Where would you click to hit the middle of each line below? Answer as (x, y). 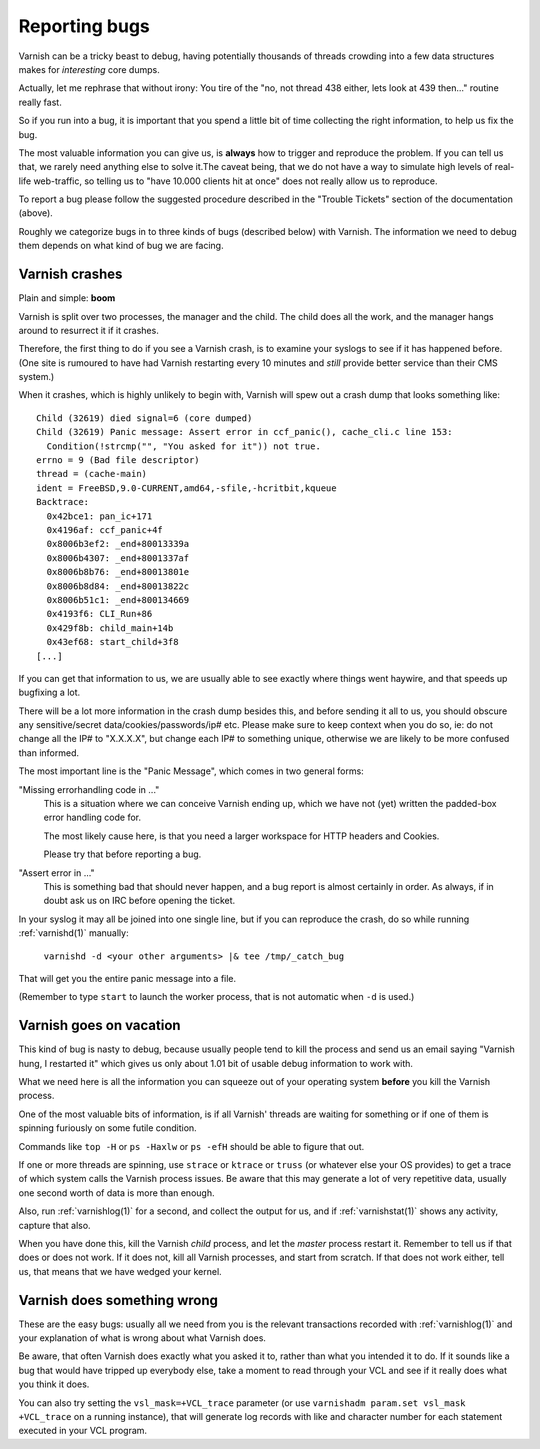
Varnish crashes (70, 274)
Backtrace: (63, 502)
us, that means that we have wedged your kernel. (120, 1271)
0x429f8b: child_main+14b (110, 628)
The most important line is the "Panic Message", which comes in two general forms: (191, 771)
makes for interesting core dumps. (89, 69)
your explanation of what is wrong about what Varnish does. (142, 1338)
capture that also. (54, 1225)
